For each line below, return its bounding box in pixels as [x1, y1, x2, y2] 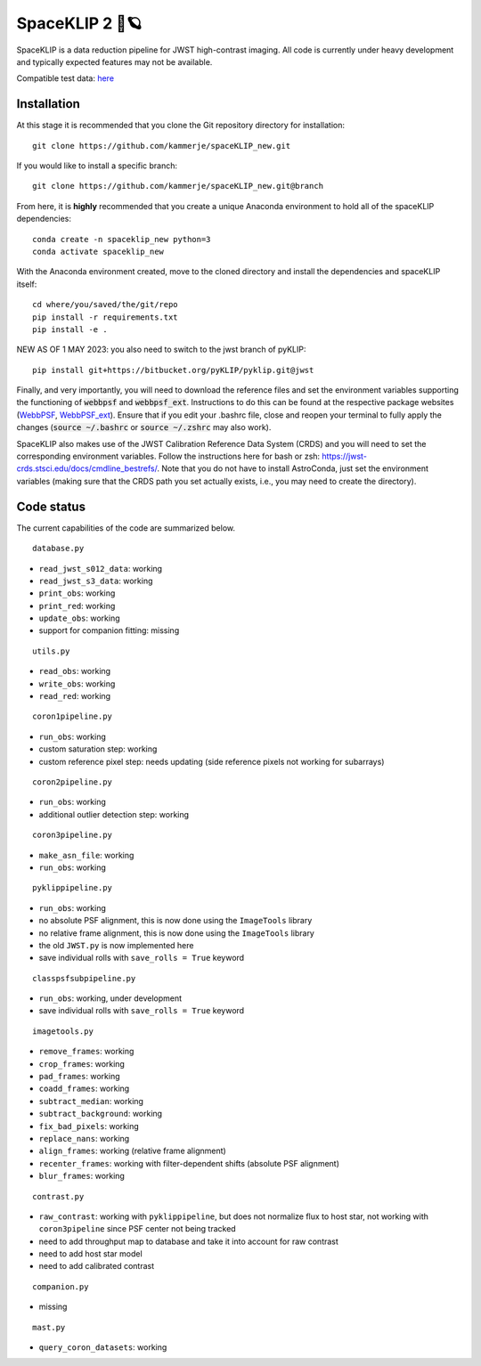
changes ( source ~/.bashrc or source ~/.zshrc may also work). [16, 422, 272, 433]
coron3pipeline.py [32, 830, 113, 841]
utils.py [32, 646, 70, 656]
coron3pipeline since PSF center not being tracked [38, 1224, 236, 1234]
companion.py [32, 1281, 89, 1291]
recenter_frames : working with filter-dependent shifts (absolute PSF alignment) [38, 1158, 340, 1168]
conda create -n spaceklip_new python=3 [32, 234, 211, 244]
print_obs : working [38, 588, 116, 598]
